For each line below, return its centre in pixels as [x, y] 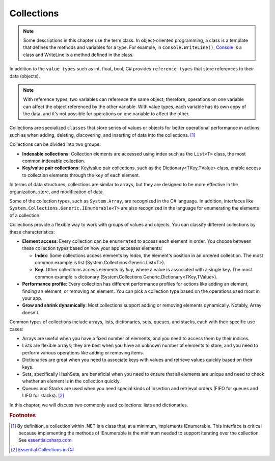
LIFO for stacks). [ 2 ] [43, 396]
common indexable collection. [54, 161]
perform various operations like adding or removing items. [83, 352]
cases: [16, 329]
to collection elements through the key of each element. [81, 175]
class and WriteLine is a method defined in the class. [78, 55]
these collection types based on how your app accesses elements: [92, 248]
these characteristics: [32, 232]
